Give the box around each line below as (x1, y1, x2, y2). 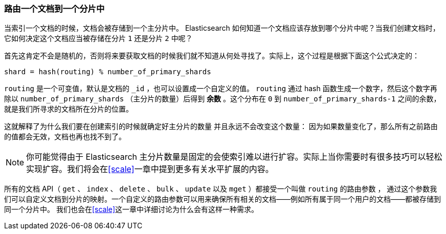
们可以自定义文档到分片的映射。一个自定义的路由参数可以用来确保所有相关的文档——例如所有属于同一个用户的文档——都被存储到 (4, 195, 441, 204)
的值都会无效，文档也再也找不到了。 (4, 132, 126, 141)
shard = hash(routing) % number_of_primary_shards (4, 68, 211, 76)
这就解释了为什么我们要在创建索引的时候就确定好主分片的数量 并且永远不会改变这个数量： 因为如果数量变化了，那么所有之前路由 (4, 122, 438, 131)
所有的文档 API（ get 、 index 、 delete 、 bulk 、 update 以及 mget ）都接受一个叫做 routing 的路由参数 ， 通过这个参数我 (4, 184, 437, 194)
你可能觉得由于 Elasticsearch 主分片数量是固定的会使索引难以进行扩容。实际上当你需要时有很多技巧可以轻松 (26, 152, 442, 162)
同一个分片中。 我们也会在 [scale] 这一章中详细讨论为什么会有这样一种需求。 (4, 205, 259, 214)
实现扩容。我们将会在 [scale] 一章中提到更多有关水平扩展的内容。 (26, 164, 274, 175)
